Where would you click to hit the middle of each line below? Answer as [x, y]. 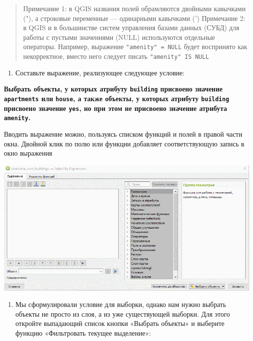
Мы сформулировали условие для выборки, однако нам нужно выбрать [121, 304]
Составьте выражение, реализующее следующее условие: [100, 72]
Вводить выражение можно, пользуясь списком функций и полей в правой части [123, 134]
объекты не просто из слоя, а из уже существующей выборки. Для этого [123, 314]
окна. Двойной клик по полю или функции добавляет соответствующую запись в [124, 143]
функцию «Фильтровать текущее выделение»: [83, 332]
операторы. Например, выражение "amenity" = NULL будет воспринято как [135, 46]
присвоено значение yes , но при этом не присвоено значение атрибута [116, 108]
